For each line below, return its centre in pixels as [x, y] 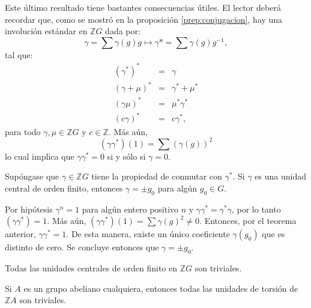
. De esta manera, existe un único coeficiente [148, 234]
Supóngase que [32, 176]
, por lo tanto [256, 209]
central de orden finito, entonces [64, 188]
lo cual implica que [40, 156]
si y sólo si [126, 156]
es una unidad [280, 176]
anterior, [20, 234]
